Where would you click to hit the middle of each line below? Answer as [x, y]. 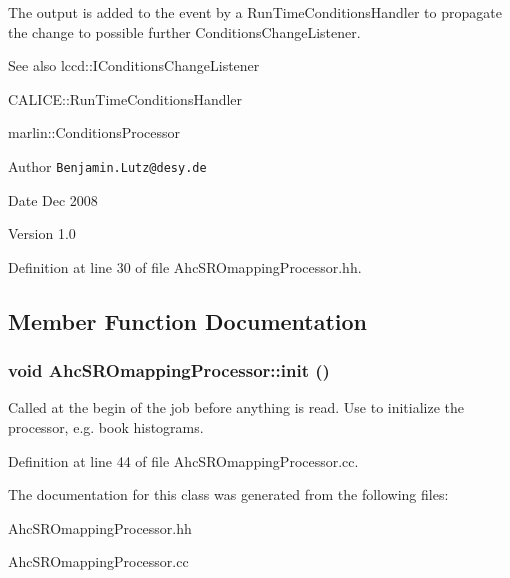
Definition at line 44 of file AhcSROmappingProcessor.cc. [183, 460]
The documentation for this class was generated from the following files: [228, 494]
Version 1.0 [42, 233]
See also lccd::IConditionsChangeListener [134, 65]
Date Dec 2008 [53, 199]
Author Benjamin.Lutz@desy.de [107, 165]
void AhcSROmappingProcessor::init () [169, 370]
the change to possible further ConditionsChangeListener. [184, 31]
